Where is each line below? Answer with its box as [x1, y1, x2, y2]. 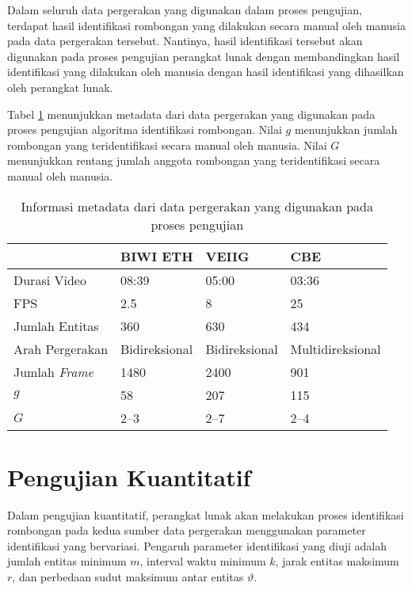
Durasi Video [13, 270, 86, 289]
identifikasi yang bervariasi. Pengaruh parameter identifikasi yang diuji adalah [7, 537, 387, 554]
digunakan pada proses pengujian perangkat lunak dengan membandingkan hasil [7, 48, 400, 64]
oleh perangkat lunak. [7, 78, 113, 95]
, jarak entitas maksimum [275, 553, 399, 569]
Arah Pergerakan [13, 339, 109, 358]
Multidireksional [290, 339, 381, 358]
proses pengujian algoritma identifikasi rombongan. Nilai [7, 121, 282, 138]
